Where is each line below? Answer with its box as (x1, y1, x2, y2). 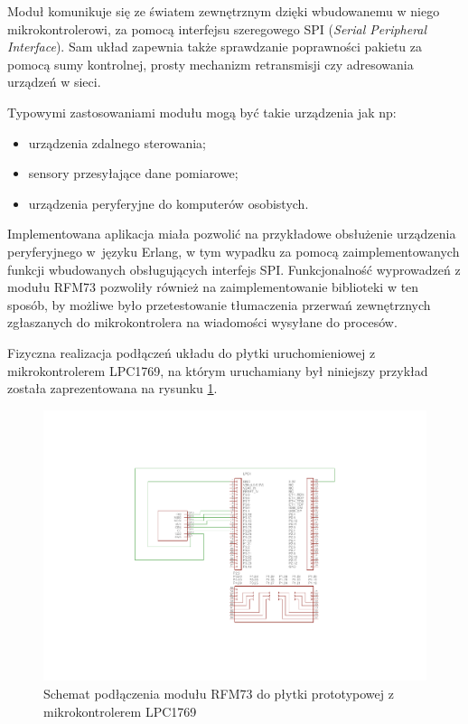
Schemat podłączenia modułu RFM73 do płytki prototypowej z (43, 683, 394, 702)
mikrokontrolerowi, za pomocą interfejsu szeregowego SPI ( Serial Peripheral (7, 19, 427, 38)
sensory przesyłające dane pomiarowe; (28, 164, 239, 183)
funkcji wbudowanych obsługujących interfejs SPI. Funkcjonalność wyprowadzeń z (7, 259, 461, 278)
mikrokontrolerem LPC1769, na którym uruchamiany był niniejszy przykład (7, 361, 428, 380)
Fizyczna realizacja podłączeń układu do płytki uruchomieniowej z (7, 343, 376, 362)
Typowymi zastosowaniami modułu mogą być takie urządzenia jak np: (7, 102, 397, 121)
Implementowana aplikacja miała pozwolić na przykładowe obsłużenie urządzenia (7, 224, 456, 243)
